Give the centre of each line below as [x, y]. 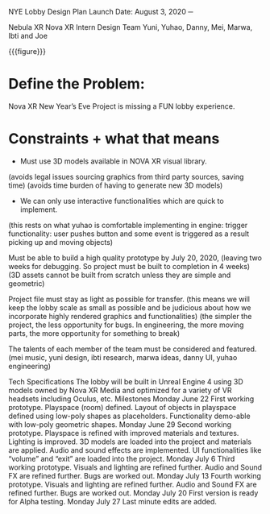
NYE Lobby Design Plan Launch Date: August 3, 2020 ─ [101, 12]
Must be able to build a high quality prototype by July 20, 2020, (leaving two [135, 258]
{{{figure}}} [27, 51]
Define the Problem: [77, 84]
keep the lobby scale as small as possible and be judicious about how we [130, 307]
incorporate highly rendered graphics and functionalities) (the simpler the [130, 316]
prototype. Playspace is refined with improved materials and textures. [124, 433]
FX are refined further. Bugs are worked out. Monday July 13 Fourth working [135, 475]
